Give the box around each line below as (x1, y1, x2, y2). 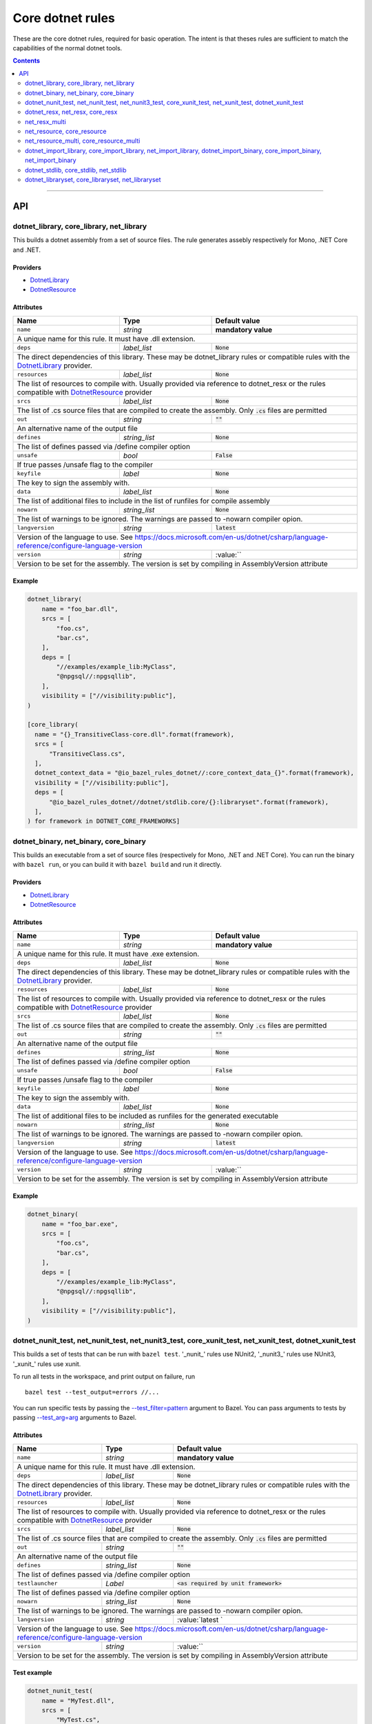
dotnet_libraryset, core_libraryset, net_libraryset (25, 176, 161, 184)
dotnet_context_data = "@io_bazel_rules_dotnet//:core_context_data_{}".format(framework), (34, 769, 355, 777)
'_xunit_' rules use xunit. (12, 1359, 81, 1368)
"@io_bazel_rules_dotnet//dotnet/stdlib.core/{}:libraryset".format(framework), (49, 798, 329, 806)
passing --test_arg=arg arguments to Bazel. (12, 1414, 137, 1422)
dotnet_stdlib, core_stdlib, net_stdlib (25, 166, 127, 174)
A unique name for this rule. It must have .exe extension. (17, 949, 200, 959)
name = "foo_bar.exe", (41, 1220, 118, 1227)
